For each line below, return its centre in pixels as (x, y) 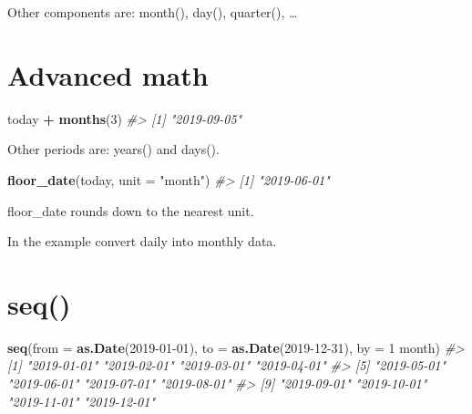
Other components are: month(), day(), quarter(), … (153, 12)
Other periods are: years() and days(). (113, 149)
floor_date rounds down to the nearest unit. (131, 210)
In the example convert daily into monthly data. (142, 241)
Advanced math (108, 74)
